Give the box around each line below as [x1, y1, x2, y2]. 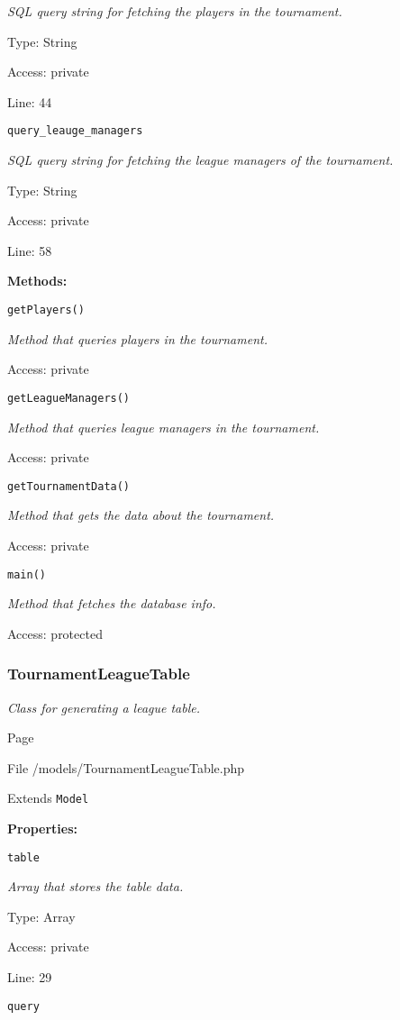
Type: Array [7, 906, 76, 925]
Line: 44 [7, 92, 52, 111]
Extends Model [7, 788, 89, 807]
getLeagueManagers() [7, 391, 131, 405]
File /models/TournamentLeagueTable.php [7, 758, 245, 777]
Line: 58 [7, 241, 52, 260]
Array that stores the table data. [7, 877, 184, 896]
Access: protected [7, 624, 103, 642]
